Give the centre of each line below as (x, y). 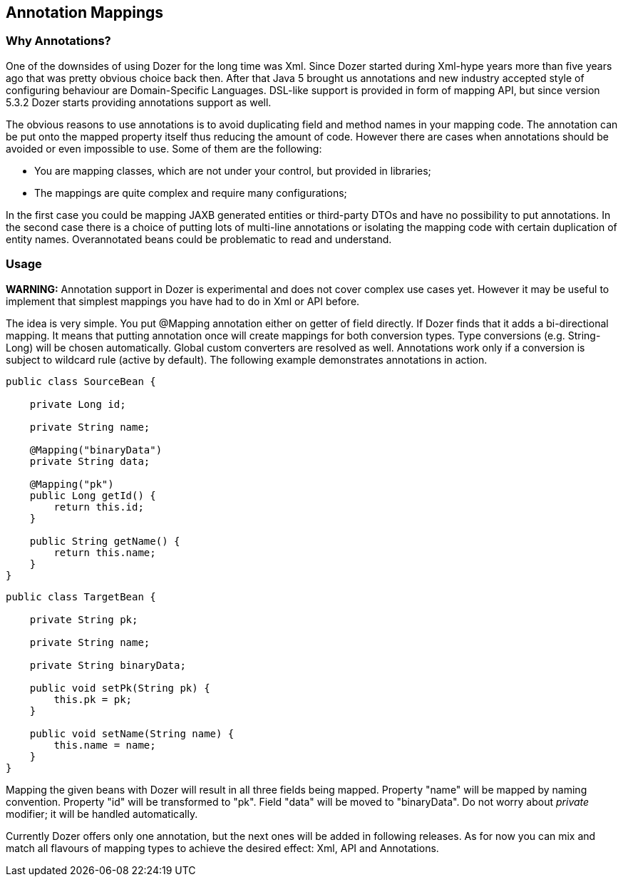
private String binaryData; (108, 665)
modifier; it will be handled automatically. (102, 814)
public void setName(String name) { (132, 733)
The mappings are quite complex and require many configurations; (191, 193)
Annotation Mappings (85, 12)
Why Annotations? (58, 41)
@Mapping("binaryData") (96, 450)
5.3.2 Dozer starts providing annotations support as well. (139, 102)
